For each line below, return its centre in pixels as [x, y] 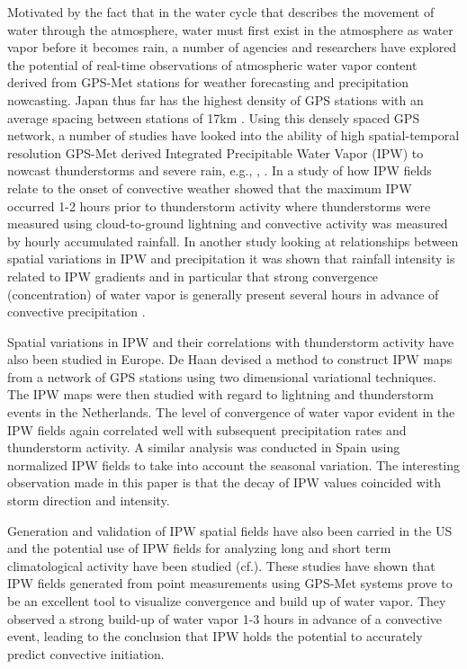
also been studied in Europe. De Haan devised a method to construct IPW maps [230, 359]
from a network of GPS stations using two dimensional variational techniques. [222, 376]
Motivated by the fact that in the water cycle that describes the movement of [221, 12]
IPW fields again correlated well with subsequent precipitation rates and [207, 429]
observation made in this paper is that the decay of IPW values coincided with [225, 482]
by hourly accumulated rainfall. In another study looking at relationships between [233, 241]
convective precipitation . [76, 312]
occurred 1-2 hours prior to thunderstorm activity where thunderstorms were [219, 205]
